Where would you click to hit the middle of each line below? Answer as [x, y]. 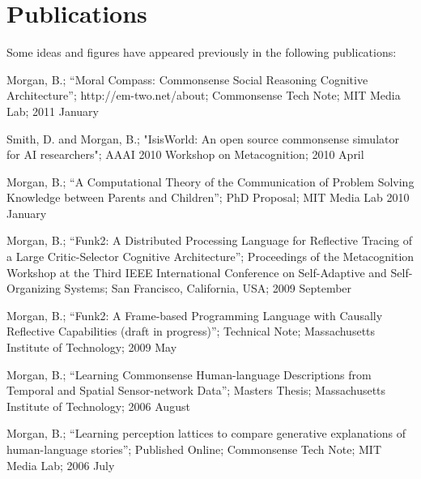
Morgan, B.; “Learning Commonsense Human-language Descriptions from [189, 374]
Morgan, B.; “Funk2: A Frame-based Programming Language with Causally [195, 315]
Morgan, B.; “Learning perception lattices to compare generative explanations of [206, 433]
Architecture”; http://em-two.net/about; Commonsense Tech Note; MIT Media [204, 95]
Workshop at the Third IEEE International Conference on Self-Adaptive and [197, 272]
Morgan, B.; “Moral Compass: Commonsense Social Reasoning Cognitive [187, 79]
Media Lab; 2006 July [61, 465]
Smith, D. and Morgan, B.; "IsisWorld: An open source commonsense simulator [203, 138]
